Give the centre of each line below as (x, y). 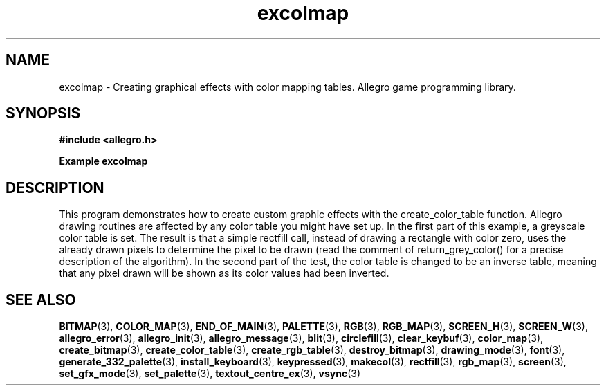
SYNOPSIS (43, 113)
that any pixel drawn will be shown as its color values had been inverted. (224, 273)
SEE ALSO (41, 300)
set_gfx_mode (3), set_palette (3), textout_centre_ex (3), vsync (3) (210, 374)
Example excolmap (103, 161)
